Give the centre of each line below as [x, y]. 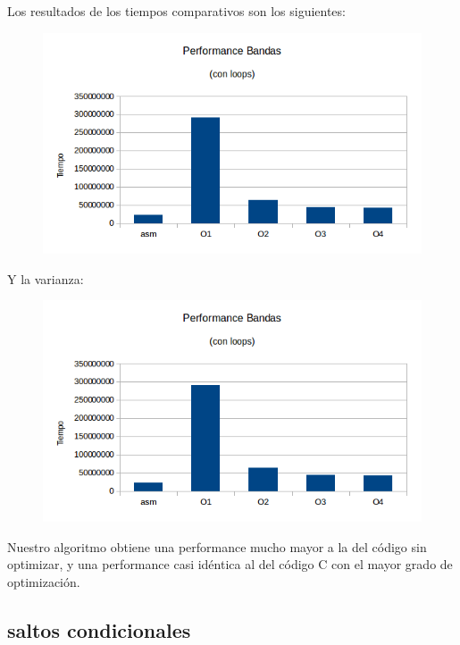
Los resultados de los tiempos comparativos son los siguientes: [176, 11]
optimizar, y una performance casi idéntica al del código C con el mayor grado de [230, 564]
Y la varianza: [46, 278]
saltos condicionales [99, 629]
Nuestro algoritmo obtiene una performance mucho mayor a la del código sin [217, 546]
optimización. [44, 581]
